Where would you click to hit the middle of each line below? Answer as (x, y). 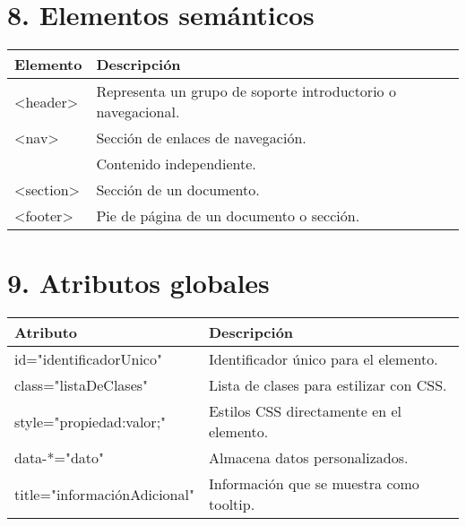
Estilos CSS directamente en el (305, 411)
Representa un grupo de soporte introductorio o (246, 91)
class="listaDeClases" (82, 385)
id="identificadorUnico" (88, 359)
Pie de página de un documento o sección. (228, 216)
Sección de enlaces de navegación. (201, 138)
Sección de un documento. (178, 190)
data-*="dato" (59, 458)
